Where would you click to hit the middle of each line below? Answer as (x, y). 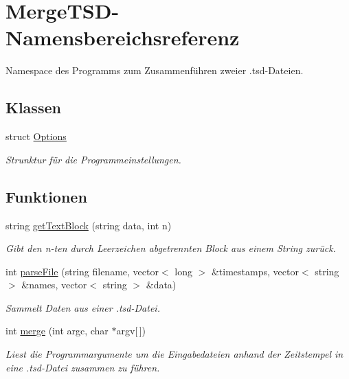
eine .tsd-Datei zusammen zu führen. (83, 367)
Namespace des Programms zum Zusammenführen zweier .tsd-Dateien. (155, 70)
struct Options (36, 136)
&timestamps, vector (255, 271)
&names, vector (54, 285)
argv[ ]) (131, 331)
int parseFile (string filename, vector (82, 271)
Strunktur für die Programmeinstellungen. (93, 159)
